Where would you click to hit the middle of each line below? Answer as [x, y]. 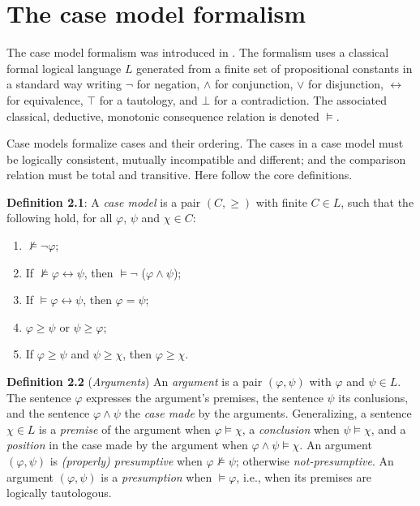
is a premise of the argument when [125, 429]
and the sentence [48, 413]
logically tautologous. [59, 493]
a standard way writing [64, 84]
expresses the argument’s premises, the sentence [205, 397]
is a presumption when [156, 476]
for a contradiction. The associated [300, 99]
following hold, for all [60, 218]
